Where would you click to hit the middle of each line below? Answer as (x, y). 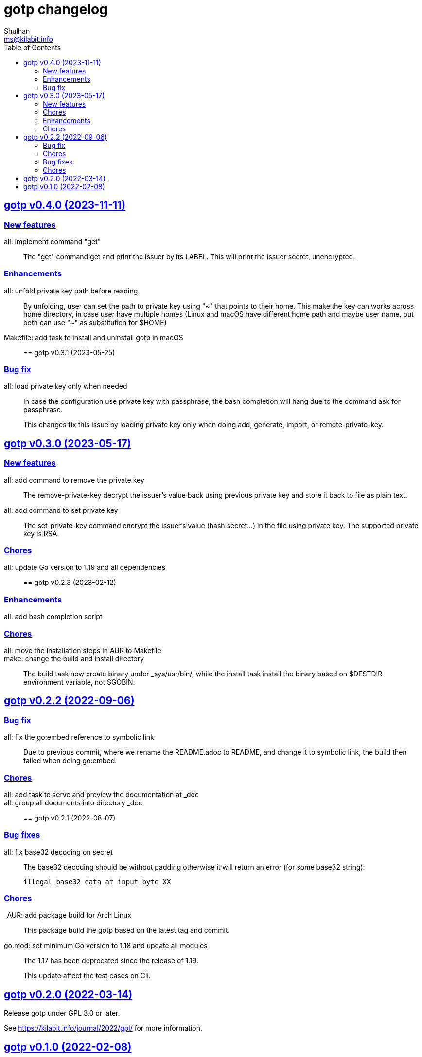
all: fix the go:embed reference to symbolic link (79, 737)
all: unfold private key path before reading (71, 291)
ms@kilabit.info (28, 39)
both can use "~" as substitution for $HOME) (95, 322)
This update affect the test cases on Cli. (87, 976)
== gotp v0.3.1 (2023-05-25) (69, 352)
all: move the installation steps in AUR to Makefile (83, 650)
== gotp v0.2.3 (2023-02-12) (70, 583)
